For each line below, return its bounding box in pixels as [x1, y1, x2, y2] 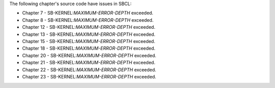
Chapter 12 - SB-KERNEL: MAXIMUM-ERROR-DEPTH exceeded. [22, 24, 155, 30]
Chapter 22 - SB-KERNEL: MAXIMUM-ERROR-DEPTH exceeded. [22, 66, 156, 73]
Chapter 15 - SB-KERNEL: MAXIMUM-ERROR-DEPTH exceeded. [22, 38, 155, 44]
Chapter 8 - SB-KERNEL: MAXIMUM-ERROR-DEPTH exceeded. [22, 17, 154, 23]
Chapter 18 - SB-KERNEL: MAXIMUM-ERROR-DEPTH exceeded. [22, 46, 155, 52]
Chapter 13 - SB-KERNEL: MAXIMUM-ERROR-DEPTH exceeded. [22, 31, 155, 37]
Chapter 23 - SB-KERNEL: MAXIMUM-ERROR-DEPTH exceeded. [22, 73, 156, 79]
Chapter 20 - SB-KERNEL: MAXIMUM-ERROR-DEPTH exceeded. [22, 52, 156, 58]
